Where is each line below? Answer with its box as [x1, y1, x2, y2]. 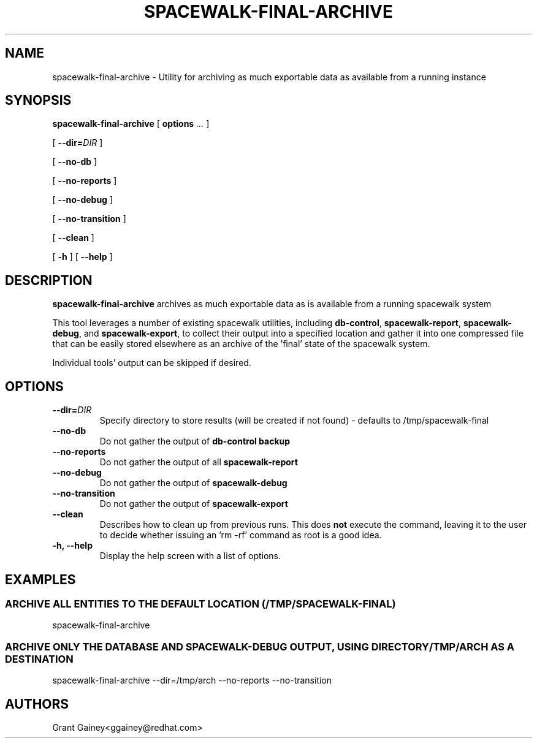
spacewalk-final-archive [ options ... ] [52, 118, 210, 129]
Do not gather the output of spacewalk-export [99, 498, 288, 509]
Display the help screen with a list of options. [99, 551, 281, 562]
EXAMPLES [5, 571, 76, 587]
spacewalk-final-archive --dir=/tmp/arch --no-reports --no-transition [52, 675, 332, 686]
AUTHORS [5, 696, 69, 712]
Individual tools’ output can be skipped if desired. [52, 357, 251, 368]
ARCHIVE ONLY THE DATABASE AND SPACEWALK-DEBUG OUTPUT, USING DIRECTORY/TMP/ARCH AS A [5, 640, 515, 653]
